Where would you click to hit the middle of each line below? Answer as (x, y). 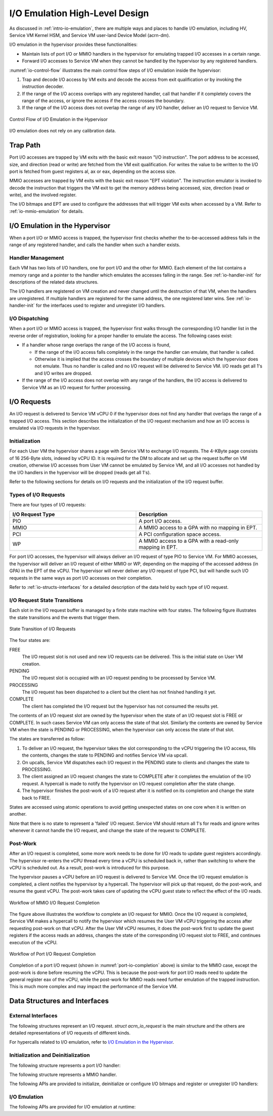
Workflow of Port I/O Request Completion (53, 954)
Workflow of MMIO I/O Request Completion (54, 903)
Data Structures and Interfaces (59, 1001)
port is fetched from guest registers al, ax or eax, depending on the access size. (93, 171)
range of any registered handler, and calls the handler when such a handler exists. (95, 245)
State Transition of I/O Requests (42, 629)
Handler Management (37, 258)
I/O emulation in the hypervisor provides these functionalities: (74, 44)
